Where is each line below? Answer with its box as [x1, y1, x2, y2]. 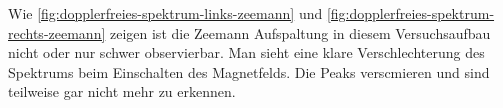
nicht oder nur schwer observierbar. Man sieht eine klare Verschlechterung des [8, 42, 485, 63]
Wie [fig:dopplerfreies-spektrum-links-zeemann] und [8, 3, 323, 23]
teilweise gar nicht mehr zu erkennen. [8, 81, 236, 102]
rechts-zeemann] [8, 22, 106, 43]
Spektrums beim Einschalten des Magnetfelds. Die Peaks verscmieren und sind [8, 61, 490, 82]
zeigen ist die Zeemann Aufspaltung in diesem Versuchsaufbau [109, 22, 491, 43]
